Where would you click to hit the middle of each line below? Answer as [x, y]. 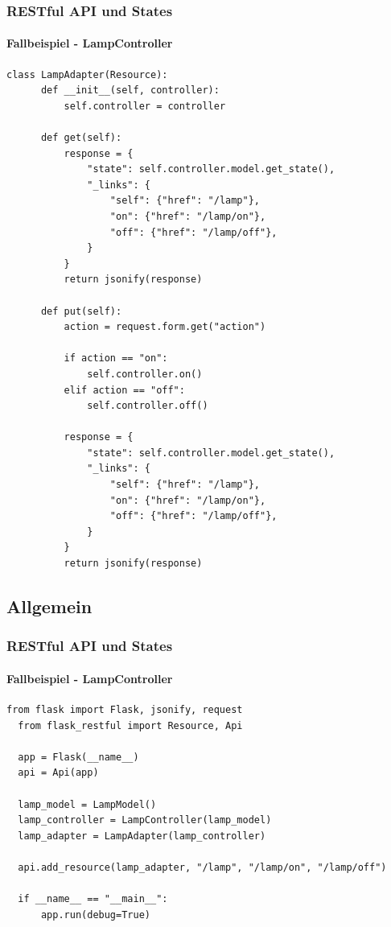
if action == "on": [116, 358]
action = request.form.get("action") [165, 327]
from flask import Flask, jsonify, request [125, 710]
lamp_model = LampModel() [87, 804]
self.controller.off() [148, 406]
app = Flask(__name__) [78, 757]
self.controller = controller [145, 106]
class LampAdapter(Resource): [87, 74]
